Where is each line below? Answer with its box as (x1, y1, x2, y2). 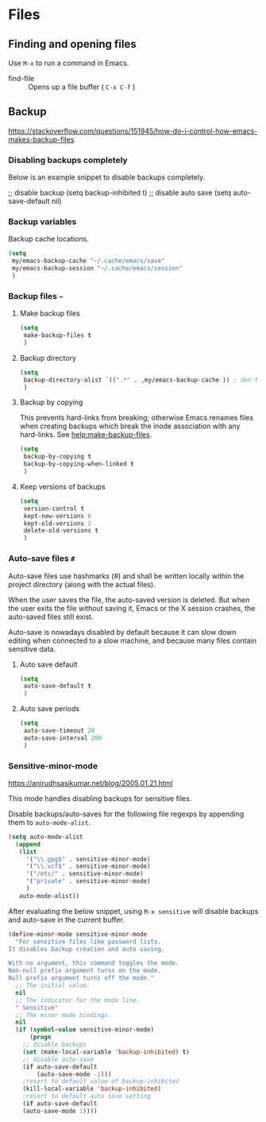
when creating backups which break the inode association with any (19, 421, 241, 431)
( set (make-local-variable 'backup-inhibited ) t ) (22, 1047, 191, 1056)
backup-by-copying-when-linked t (23, 460, 134, 468)
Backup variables (8, 216, 77, 227)
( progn (29, 1033, 52, 1042)
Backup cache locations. (8, 234, 89, 244)
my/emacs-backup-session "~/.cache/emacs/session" (11, 265, 183, 273)
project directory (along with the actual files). (8, 579, 156, 589)
